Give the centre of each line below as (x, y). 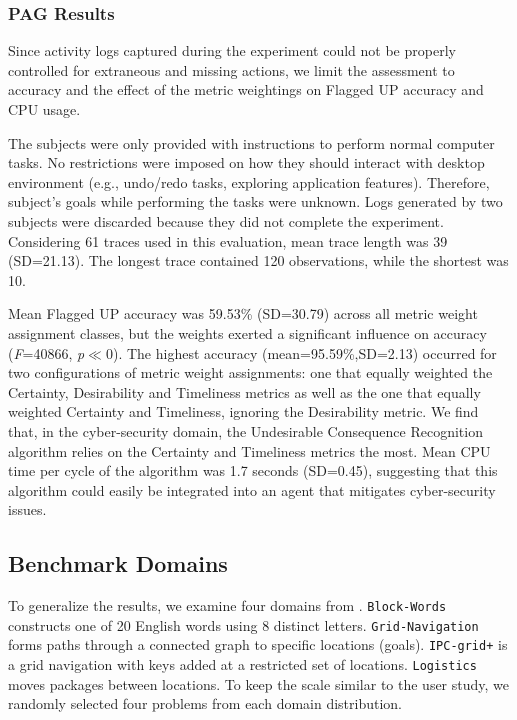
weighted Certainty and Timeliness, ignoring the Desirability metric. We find (243, 411)
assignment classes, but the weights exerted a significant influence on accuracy (247, 332)
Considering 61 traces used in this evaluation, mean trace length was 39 (228, 240)
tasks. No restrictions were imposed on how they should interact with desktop (246, 162)
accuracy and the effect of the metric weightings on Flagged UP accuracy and (246, 89)
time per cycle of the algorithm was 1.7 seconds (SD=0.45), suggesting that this (253, 470)
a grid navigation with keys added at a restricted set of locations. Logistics (242, 664)
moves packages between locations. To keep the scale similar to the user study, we (259, 683)
